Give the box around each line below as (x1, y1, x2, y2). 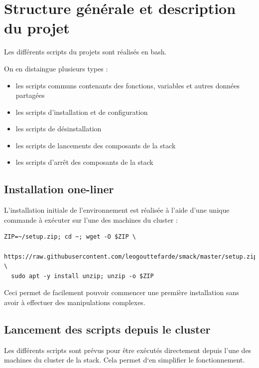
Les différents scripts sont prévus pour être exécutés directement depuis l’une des (4, 345, 252, 355)
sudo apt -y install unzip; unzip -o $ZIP (11, 272, 154, 280)
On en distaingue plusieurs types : (4, 63, 108, 73)
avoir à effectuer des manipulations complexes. (4, 297, 145, 308)
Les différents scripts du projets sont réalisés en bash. (4, 46, 167, 57)
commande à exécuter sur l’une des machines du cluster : (4, 214, 178, 225)
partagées (15, 90, 45, 100)
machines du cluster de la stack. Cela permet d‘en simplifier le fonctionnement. (4, 355, 245, 365)
